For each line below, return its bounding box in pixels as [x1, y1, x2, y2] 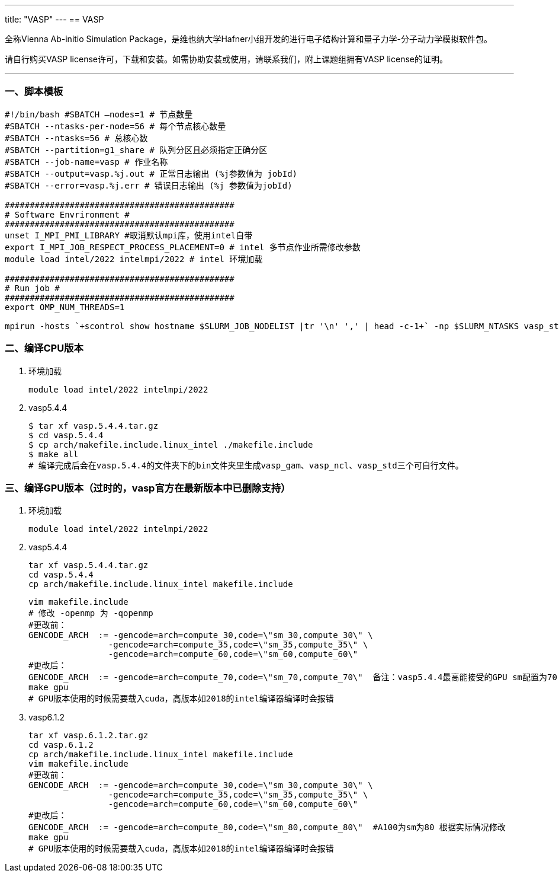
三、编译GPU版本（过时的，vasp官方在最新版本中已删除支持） [5, 481, 291, 494]
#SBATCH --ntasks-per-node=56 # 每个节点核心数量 [5, 121, 226, 131]
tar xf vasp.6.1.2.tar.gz [28, 731, 149, 741]
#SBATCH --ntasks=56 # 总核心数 [5, 133, 148, 143]
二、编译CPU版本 [5, 342, 83, 355]
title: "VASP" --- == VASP [5, 14, 104, 24]
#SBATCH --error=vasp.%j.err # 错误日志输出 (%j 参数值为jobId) [5, 180, 293, 190]
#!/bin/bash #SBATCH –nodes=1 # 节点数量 [5, 109, 193, 119]
